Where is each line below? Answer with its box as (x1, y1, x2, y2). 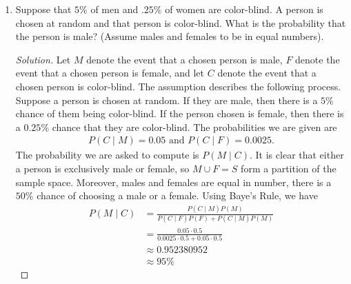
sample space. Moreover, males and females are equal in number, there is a (15, 174, 332, 189)
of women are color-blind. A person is (165, 2, 323, 16)
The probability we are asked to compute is (15, 148, 199, 162)
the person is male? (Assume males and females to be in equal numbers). (15, 29, 324, 43)
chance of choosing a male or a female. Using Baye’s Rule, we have (37, 188, 318, 203)
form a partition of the (241, 161, 337, 175)
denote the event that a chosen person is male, (86, 52, 283, 66)
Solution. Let (15, 52, 71, 66)
